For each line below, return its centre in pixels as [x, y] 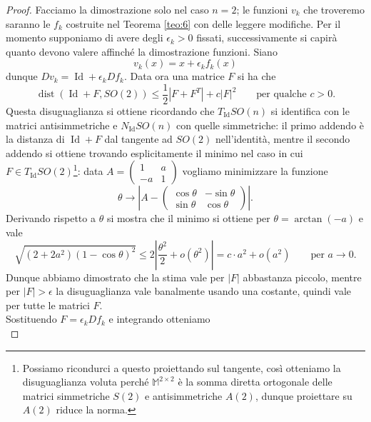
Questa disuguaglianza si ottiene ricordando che [110, 111]
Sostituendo [31, 319]
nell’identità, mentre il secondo [283, 139]
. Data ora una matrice [174, 76]
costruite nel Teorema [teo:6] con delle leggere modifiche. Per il [203, 23]
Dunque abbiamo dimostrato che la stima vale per [115, 277]
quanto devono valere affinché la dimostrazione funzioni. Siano [142, 51]
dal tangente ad [138, 139]
